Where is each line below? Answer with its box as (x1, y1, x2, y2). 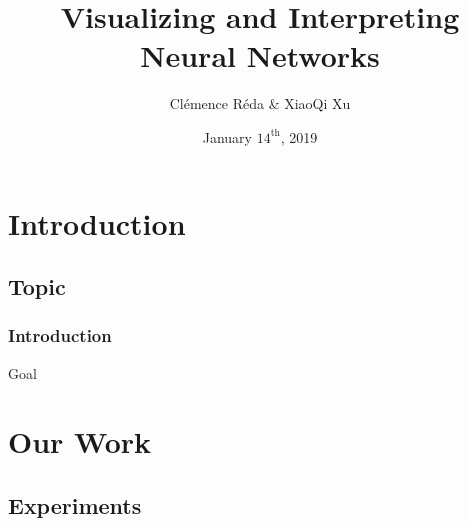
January (202, 126, 252, 147)
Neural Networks (140, 35, 380, 76)
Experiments (8, 490, 142, 521)
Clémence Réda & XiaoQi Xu (169, 93, 351, 114)
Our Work (8, 421, 152, 462)
